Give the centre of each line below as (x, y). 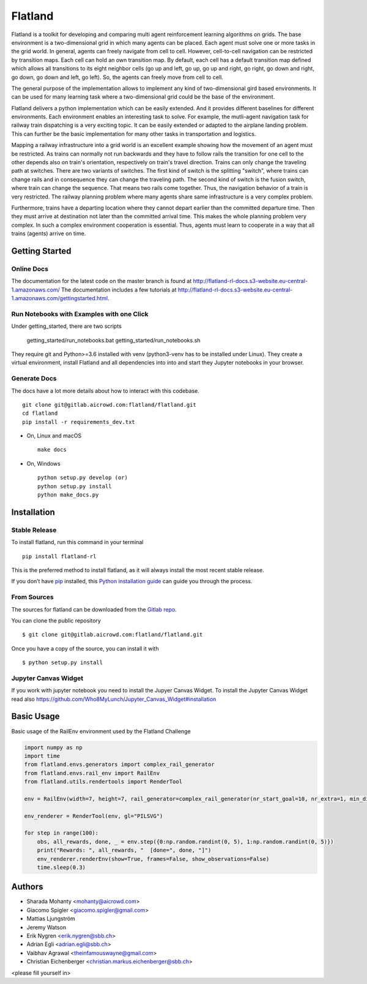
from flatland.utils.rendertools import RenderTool (103, 782)
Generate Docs (34, 379)
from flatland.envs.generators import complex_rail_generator (119, 765)
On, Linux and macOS (54, 436)
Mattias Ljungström (51, 918)
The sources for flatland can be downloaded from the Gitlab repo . (94, 609)
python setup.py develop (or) (83, 478)
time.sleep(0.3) (61, 867)
